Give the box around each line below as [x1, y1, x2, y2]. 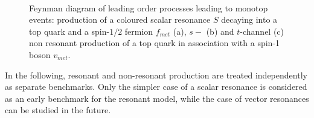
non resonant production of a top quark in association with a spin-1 [29, 37, 280, 49]
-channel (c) [240, 25, 284, 37]
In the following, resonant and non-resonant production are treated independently [5, 68, 307, 81]
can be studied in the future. [5, 104, 111, 116]
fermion [124, 25, 153, 37]
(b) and [206, 25, 234, 37]
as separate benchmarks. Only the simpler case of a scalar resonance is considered [5, 80, 307, 93]
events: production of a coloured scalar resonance [29, 13, 211, 26]
